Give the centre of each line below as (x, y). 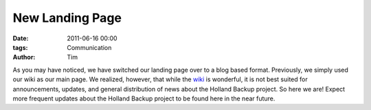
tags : (20, 47)
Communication (89, 47)
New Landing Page (67, 18)
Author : (24, 57)
